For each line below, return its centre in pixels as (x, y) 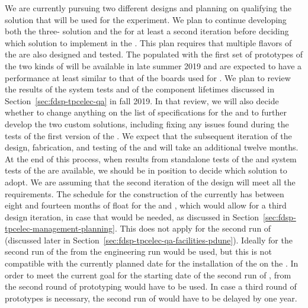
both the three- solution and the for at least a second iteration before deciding (147, 31)
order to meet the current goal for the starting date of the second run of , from (148, 275)
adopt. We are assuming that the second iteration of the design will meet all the (150, 182)
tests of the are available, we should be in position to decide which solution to (146, 170)
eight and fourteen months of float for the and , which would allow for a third (146, 205)
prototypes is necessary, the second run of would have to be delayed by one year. (151, 298)
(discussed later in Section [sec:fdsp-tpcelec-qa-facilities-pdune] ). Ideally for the (149, 240)
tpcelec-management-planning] (60, 228)
